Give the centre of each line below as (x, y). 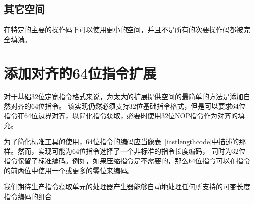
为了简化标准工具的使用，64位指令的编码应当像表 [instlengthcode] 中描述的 (122, 141)
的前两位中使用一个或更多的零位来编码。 (69, 170)
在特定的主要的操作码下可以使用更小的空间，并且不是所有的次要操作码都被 (124, 30)
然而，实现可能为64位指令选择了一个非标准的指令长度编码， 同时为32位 (131, 151)
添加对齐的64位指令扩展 (80, 73)
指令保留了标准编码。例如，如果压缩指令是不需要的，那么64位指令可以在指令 (127, 161)
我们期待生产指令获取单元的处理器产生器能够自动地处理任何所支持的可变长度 (127, 187)
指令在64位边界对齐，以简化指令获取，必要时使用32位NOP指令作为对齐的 (121, 115)
